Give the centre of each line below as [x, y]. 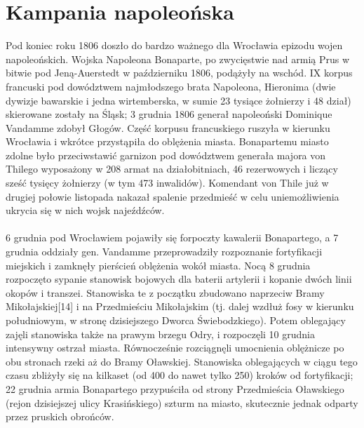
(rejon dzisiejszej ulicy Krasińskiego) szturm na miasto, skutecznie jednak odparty [182, 402]
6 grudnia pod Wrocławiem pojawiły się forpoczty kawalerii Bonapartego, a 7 [172, 238]
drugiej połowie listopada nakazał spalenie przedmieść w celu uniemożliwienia [173, 196]
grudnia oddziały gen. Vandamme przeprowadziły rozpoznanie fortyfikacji [164, 252]
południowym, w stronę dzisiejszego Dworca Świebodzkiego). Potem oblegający [176, 320]
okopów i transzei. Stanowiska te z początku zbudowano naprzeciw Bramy [165, 292]
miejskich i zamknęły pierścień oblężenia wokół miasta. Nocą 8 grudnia [158, 265]
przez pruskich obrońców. [60, 416]
